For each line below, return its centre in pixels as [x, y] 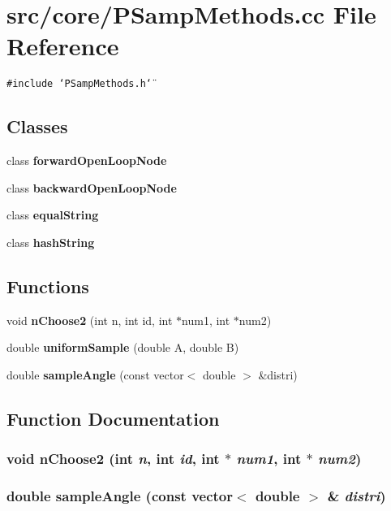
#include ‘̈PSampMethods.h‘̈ [79, 84]
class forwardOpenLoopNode [87, 160]
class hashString [51, 242]
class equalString [53, 215]
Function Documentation [113, 418]
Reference [63, 46]
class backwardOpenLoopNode [92, 187]
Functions [48, 286]
